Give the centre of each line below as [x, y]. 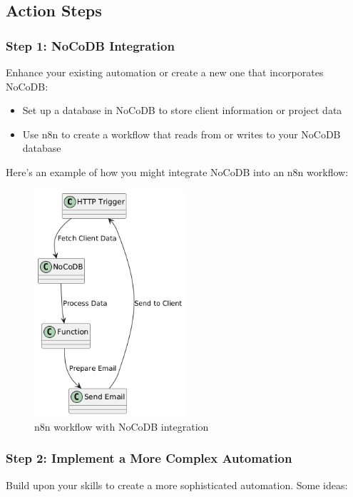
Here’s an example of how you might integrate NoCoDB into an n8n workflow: [177, 171]
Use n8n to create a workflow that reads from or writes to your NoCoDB [181, 134]
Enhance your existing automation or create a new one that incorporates [165, 72]
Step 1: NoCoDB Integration [90, 45]
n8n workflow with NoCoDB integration [122, 426]
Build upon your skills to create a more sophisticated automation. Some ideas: [177, 485]
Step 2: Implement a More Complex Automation [149, 458]
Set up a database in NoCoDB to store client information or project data [182, 110]
